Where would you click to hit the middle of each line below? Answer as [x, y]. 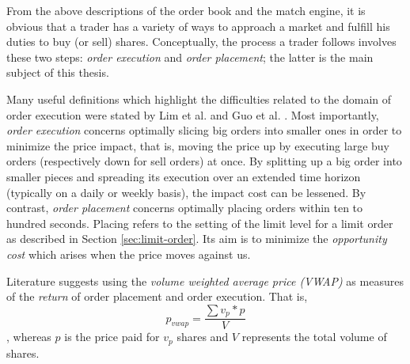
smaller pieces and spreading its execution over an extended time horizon [184, 176]
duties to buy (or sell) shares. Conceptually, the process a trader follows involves [201, 42]
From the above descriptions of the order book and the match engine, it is [186, 10]
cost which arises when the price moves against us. [129, 254]
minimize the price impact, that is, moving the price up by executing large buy [198, 145]
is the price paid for [112, 337]
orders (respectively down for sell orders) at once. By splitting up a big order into [204, 161]
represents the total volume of [314, 337]
